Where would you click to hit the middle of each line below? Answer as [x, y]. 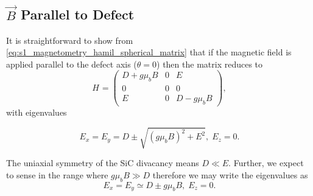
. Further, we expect [266, 163]
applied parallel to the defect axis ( [72, 64]
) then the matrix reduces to [210, 64]
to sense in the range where [57, 174]
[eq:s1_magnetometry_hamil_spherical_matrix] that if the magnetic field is [149, 52]
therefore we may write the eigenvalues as [230, 174]
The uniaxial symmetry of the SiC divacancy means [103, 163]
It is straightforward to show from [70, 40]
